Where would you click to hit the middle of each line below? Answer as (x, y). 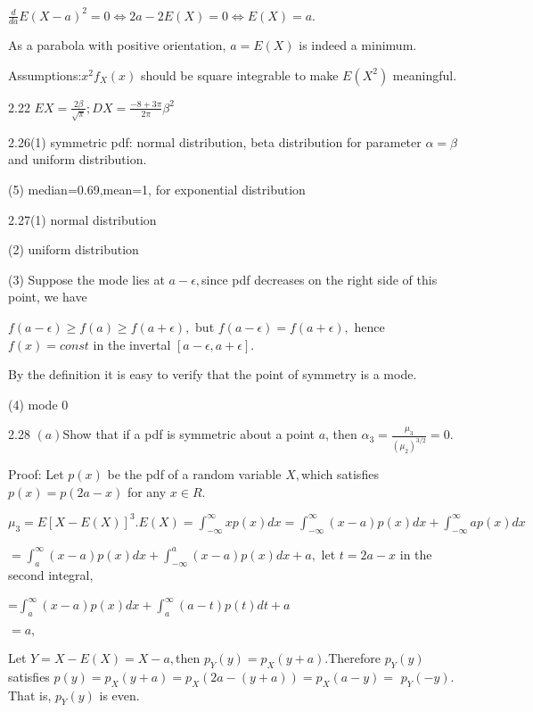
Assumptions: (45, 75)
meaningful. (425, 75)
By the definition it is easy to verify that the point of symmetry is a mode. (213, 374)
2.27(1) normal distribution (82, 219)
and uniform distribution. (78, 159)
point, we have (48, 297)
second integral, (51, 574)
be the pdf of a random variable (194, 474)
